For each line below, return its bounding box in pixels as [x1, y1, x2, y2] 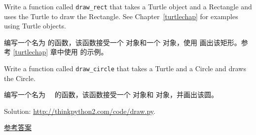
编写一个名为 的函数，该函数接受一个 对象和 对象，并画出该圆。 [4, 89, 218, 100]
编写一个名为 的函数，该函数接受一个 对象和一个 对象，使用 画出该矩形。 [4, 37, 241, 47]
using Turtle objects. [4, 21, 66, 31]
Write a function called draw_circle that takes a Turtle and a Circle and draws [4, 63, 246, 74]
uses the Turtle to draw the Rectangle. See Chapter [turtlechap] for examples [4, 11, 238, 21]
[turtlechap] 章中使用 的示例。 [13, 47, 108, 57]
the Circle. [4, 73, 36, 83]
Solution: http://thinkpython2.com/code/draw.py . [4, 106, 155, 116]
